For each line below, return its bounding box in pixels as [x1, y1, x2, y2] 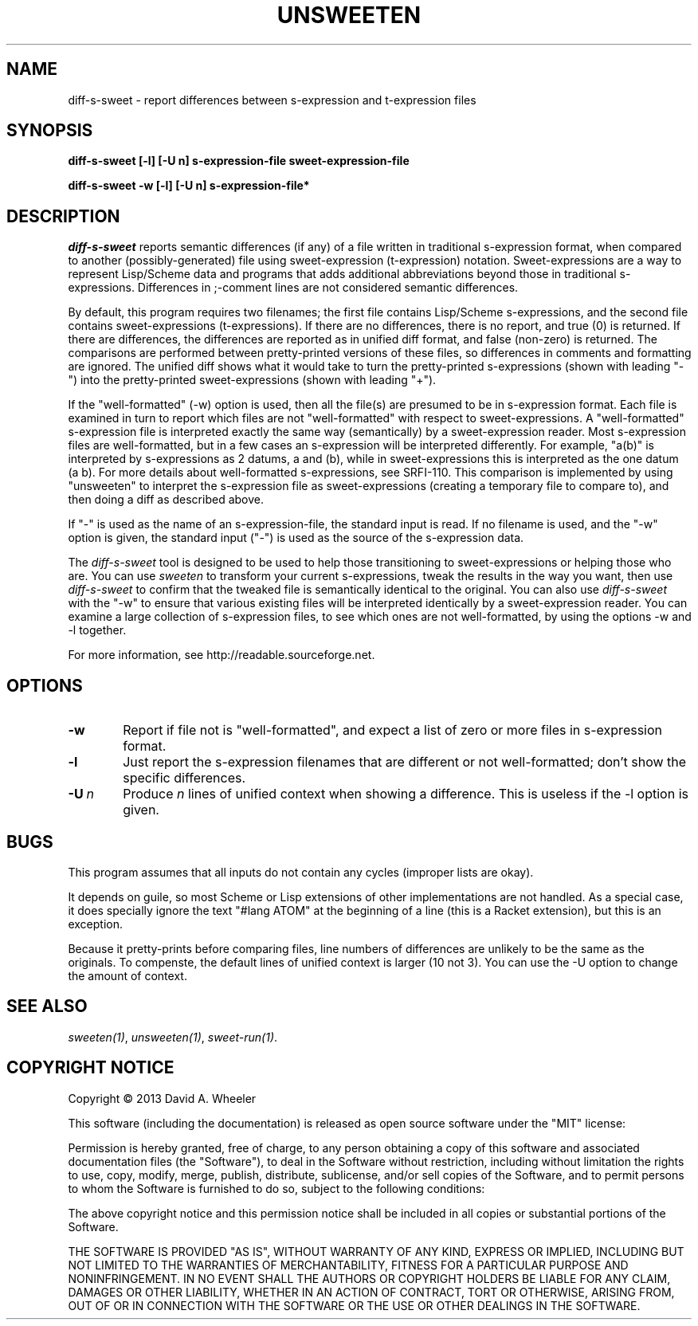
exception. [68, 916, 123, 931]
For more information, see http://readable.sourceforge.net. [68, 648, 375, 662]
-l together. [68, 623, 127, 637]
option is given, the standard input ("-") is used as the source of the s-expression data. [68, 531, 524, 545]
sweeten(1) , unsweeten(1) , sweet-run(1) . [68, 1030, 278, 1044]
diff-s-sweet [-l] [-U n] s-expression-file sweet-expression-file [68, 154, 410, 168]
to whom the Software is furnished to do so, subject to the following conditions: [68, 1181, 485, 1195]
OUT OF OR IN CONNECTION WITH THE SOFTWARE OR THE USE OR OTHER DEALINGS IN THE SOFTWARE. [68, 1298, 641, 1312]
